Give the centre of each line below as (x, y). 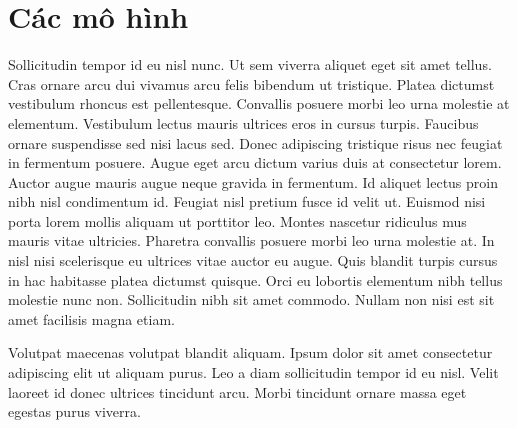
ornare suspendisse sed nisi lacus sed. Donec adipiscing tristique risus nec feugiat (255, 142)
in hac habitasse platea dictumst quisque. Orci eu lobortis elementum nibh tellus (255, 279)
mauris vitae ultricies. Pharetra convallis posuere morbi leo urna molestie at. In (251, 240)
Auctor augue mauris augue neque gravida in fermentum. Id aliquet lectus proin (253, 181)
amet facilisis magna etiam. (91, 318)
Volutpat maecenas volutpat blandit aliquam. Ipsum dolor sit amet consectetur (250, 352)
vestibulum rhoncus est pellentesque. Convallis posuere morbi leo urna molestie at (259, 103)
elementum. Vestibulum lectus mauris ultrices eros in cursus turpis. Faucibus (243, 122)
